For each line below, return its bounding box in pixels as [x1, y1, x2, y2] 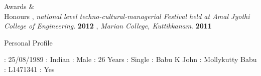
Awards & [4, 1, 35, 11]
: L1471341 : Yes [4, 63, 55, 74]
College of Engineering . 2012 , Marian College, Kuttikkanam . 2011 [4, 20, 212, 31]
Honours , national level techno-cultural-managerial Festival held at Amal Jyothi [4, 10, 250, 21]
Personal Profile [4, 37, 53, 47]
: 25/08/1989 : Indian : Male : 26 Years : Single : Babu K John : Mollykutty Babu [4, 54, 257, 64]
